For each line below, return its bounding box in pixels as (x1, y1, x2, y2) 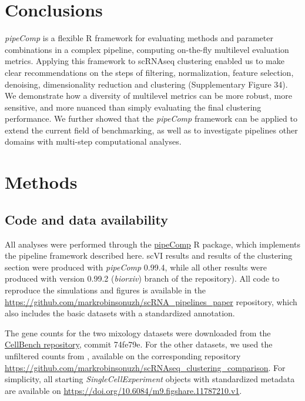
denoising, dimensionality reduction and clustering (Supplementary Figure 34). (5, 78, 288, 90)
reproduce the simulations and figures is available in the (5, 284, 206, 296)
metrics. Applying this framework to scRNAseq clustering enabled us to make (5, 55, 284, 67)
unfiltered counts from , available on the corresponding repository (5, 349, 241, 362)
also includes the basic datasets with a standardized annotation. (5, 307, 235, 319)
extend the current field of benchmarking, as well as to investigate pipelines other (5, 123, 298, 136)
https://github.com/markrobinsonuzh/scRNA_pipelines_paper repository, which (5, 295, 297, 308)
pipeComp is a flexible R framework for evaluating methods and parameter (5, 32, 273, 44)
